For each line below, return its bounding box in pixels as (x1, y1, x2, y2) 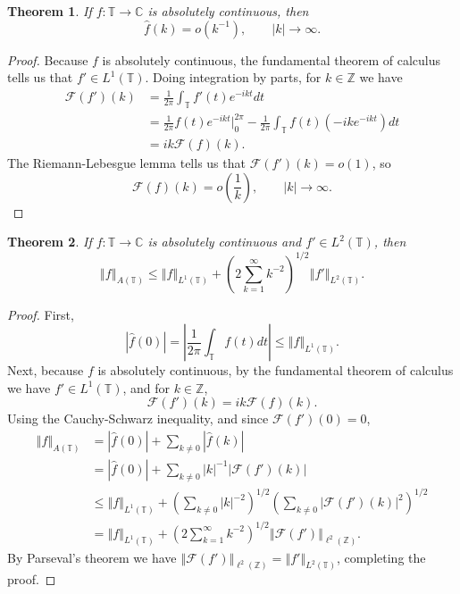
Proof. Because (7, 50, 88, 69)
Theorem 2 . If (7, 232, 92, 251)
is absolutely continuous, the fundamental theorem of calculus (102, 50, 440, 69)
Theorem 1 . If (7, 2, 92, 20)
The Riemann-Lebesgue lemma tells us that (7, 154, 246, 172)
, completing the (336, 548, 426, 566)
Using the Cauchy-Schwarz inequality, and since (7, 409, 269, 428)
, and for (122, 378, 171, 397)
